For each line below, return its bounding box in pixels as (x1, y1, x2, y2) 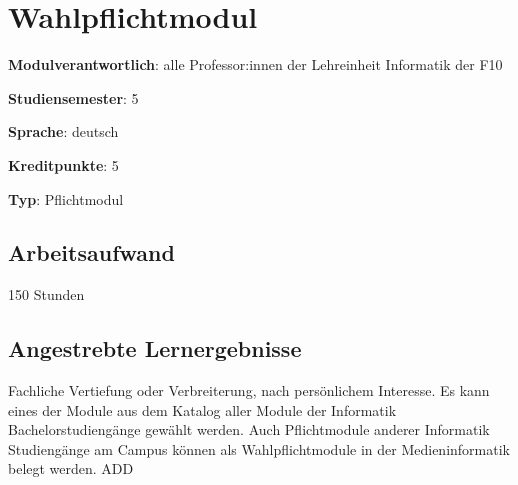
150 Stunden (8, 284, 85, 305)
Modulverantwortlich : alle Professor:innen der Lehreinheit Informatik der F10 (8, 54, 503, 75)
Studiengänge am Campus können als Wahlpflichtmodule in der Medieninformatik (8, 438, 510, 459)
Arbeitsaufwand (8, 237, 175, 268)
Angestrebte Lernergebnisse (8, 333, 302, 364)
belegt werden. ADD (8, 458, 134, 479)
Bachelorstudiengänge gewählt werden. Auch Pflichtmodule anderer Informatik (8, 419, 490, 440)
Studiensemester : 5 (8, 87, 139, 108)
